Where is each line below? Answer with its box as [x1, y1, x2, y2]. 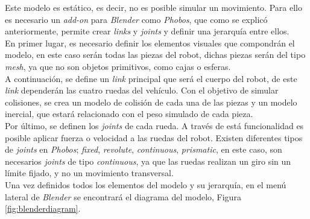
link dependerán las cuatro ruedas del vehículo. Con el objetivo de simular [5, 84, 279, 97]
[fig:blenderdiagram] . [5, 202, 81, 215]
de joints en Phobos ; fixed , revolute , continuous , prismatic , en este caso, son [5, 143, 282, 156]
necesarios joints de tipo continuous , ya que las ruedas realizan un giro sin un [5, 154, 291, 167]
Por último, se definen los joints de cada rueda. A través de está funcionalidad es [5, 119, 304, 132]
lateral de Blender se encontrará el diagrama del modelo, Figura [5, 190, 241, 203]
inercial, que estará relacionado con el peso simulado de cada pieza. [5, 107, 253, 120]
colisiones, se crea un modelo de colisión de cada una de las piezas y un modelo [5, 95, 297, 108]
